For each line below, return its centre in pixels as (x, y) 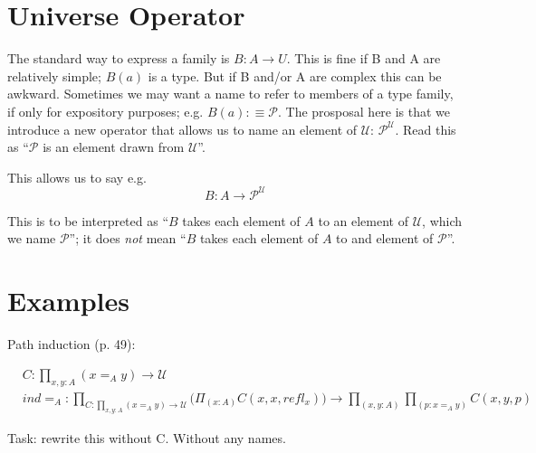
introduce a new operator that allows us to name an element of (182, 129)
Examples (68, 301)
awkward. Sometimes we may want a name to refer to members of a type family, (230, 94)
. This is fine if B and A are (364, 58)
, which (442, 220)
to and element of (385, 238)
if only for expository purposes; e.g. (105, 111)
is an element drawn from (114, 147)
